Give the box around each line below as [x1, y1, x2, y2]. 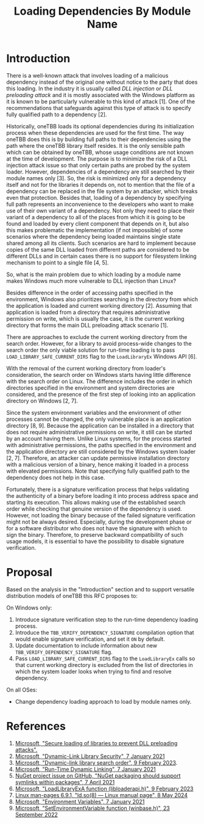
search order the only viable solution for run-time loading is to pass [6, 346, 175, 354]
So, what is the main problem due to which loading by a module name [6, 271, 181, 278]
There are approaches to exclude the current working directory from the [6, 333, 188, 340]
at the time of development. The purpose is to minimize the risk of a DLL [6, 155, 188, 162]
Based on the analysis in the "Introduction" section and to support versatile [6, 585, 195, 593]
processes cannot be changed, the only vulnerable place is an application [6, 415, 192, 423]
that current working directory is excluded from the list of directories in [15, 661, 193, 668]
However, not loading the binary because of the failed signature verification [6, 511, 196, 519]
